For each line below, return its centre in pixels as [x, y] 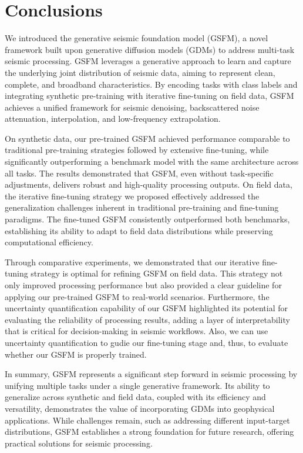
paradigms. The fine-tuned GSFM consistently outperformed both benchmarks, [147, 219]
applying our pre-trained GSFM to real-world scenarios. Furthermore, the [137, 296]
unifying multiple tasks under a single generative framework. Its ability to [137, 385]
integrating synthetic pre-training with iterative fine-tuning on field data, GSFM [149, 96]
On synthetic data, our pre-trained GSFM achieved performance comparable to [147, 138]
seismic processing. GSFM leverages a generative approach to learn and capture [148, 61]
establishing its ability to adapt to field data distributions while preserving [139, 230]
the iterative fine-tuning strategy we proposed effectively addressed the [132, 196]
